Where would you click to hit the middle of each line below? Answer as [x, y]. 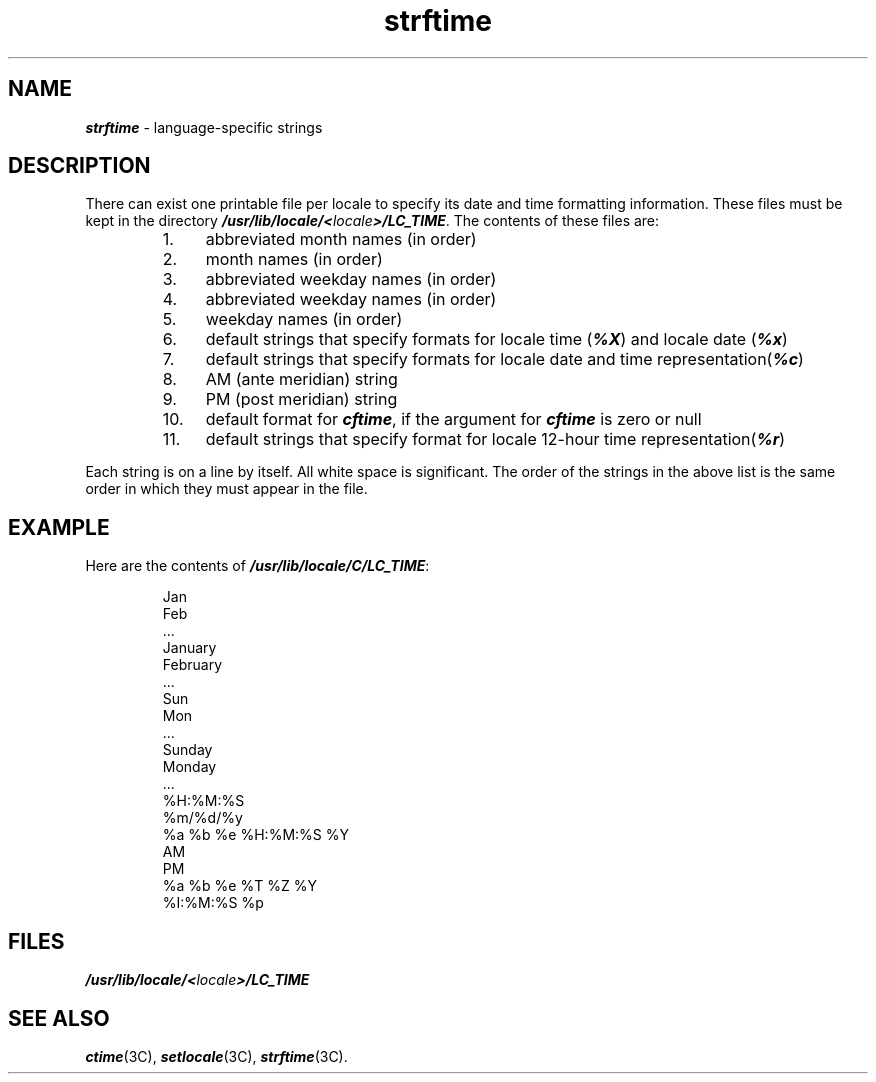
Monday [189, 767]
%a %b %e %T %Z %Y [239, 886]
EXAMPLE [59, 527]
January [189, 648]
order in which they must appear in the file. [226, 489]
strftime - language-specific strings [204, 127]
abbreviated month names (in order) [341, 239]
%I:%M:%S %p [213, 903]
